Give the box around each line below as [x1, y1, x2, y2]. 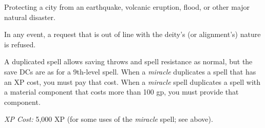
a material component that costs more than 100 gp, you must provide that [4, 86, 239, 97]
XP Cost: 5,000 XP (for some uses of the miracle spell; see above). [4, 114, 213, 124]
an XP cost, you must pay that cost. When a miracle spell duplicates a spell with [4, 76, 261, 87]
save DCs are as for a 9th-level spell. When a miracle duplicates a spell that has [4, 66, 256, 77]
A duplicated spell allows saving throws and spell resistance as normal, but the [4, 56, 253, 67]
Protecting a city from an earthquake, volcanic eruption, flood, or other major [4, 2, 250, 12]
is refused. [4, 39, 36, 49]
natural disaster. [4, 11, 55, 22]
